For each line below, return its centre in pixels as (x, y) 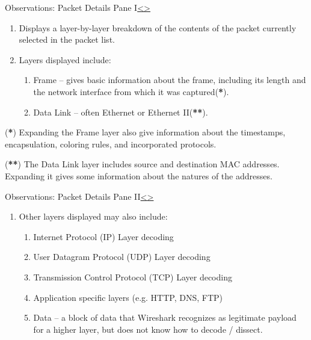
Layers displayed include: (65, 59)
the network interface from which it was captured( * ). (131, 91)
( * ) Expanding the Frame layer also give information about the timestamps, (145, 132)
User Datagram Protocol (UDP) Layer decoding (122, 257)
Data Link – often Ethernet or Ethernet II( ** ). (121, 112)
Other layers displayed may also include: (93, 216)
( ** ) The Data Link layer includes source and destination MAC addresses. (142, 164)
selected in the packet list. (67, 39)
